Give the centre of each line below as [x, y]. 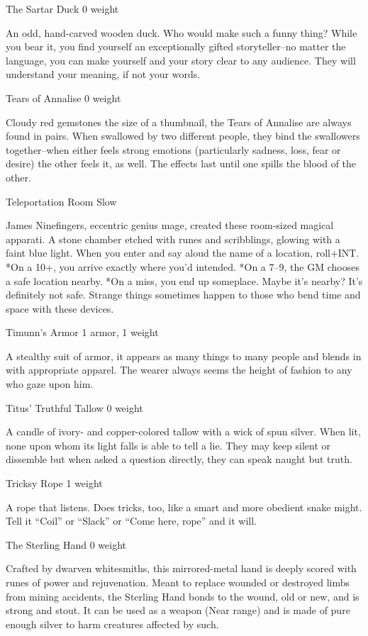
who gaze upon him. [50, 384]
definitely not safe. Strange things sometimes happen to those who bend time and [183, 295]
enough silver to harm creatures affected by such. [112, 624]
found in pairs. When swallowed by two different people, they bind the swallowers [183, 136]
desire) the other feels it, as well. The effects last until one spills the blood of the [181, 163]
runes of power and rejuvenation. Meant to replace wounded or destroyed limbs [178, 582]
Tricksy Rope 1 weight [54, 483]
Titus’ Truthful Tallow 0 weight [74, 407]
